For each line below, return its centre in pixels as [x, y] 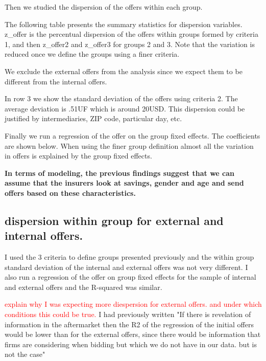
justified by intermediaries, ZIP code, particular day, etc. [93, 118]
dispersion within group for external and [114, 220]
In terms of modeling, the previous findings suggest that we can [119, 173]
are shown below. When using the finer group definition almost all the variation [129, 145]
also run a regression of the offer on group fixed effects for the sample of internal [130, 277]
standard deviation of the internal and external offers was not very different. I [126, 267]
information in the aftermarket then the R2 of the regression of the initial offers [129, 324]
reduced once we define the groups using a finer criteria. [92, 54]
